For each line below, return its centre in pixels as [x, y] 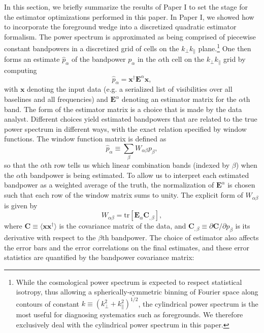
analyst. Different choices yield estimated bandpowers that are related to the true [131, 119]
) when [246, 165]
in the [146, 59]
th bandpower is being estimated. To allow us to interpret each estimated [135, 175]
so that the [21, 165]
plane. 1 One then [225, 48]
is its [243, 226]
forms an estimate [32, 59]
